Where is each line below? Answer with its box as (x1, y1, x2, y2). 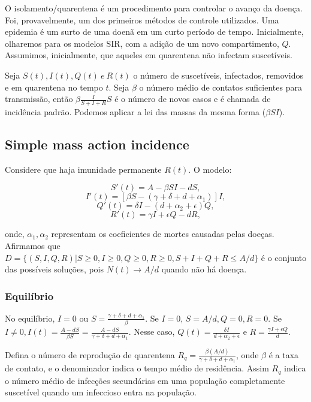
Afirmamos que (5, 239, 61, 251)
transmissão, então (5, 92, 73, 105)
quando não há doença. (161, 263, 247, 275)
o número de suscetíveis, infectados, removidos (133, 68, 303, 81)
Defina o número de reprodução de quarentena (5, 348, 175, 361)
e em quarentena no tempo (5, 80, 103, 93)
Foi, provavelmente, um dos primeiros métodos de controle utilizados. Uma (5, 13, 279, 26)
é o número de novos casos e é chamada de (114, 92, 271, 105)
